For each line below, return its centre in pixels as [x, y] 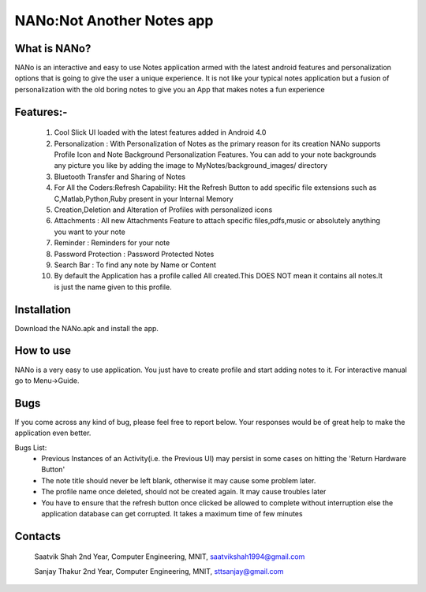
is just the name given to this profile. [113, 287]
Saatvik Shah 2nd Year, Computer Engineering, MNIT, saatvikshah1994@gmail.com [170, 557]
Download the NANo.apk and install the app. [87, 328]
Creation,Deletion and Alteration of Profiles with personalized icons [163, 210]
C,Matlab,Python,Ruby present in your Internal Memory [144, 199]
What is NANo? [53, 48]
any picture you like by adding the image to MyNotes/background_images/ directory [191, 166]
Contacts [38, 536]
